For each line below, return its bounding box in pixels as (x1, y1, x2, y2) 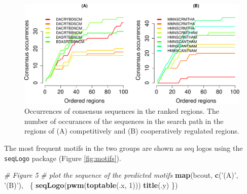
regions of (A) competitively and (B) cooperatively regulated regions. (24, 125, 239, 136)
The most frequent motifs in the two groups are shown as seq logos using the (4, 143, 243, 153)
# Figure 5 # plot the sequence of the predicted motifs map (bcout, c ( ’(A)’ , (4, 170, 238, 180)
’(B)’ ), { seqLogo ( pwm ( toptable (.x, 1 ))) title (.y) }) (4, 179, 178, 190)
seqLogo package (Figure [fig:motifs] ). (4, 152, 121, 163)
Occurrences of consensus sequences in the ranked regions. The (24, 106, 220, 116)
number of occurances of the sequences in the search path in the (24, 115, 224, 126)
